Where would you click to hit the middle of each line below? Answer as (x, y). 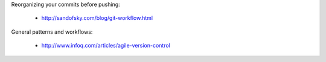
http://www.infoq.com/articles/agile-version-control (106, 46)
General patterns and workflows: (52, 32)
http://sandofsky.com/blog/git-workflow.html (97, 18)
